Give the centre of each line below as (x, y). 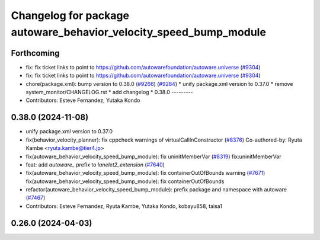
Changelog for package (70, 15)
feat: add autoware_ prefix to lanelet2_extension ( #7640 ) (95, 164)
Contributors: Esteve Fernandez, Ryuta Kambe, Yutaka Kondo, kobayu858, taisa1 (124, 206)
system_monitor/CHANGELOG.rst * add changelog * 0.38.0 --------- (109, 92)
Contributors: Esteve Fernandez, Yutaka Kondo (83, 100)
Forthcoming (35, 53)
